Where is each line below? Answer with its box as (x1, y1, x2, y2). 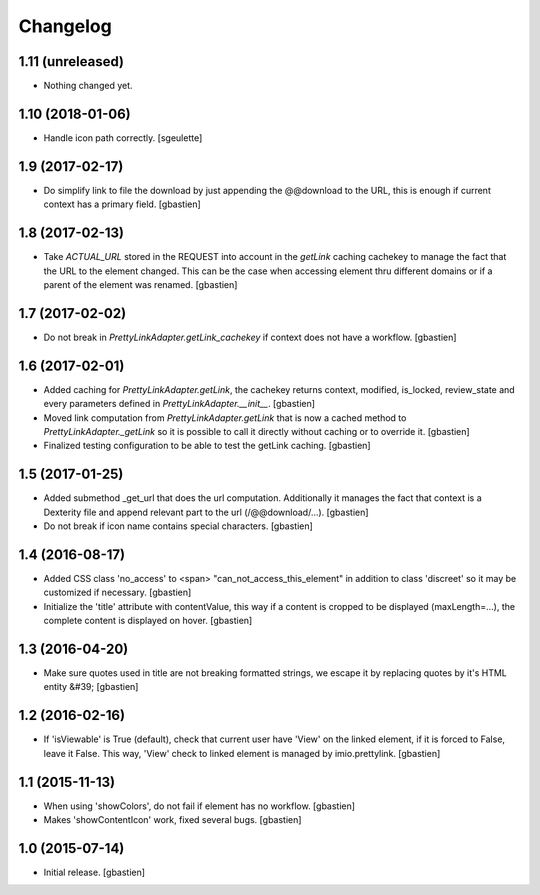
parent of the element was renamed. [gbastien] (43, 278, 238, 290)
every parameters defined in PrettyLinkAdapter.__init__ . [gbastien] (43, 398, 315, 410)
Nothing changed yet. (43, 80, 134, 92)
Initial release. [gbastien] (43, 866, 145, 878)
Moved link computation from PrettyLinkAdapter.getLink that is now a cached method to (43, 411, 407, 424)
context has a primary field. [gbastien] (43, 198, 202, 210)
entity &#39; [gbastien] (43, 681, 139, 693)
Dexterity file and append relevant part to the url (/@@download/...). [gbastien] (43, 506, 369, 518)
